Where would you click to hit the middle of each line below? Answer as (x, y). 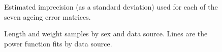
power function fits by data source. (58, 43)
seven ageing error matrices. (47, 16)
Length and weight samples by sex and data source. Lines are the (106, 34)
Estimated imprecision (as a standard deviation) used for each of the (111, 7)
